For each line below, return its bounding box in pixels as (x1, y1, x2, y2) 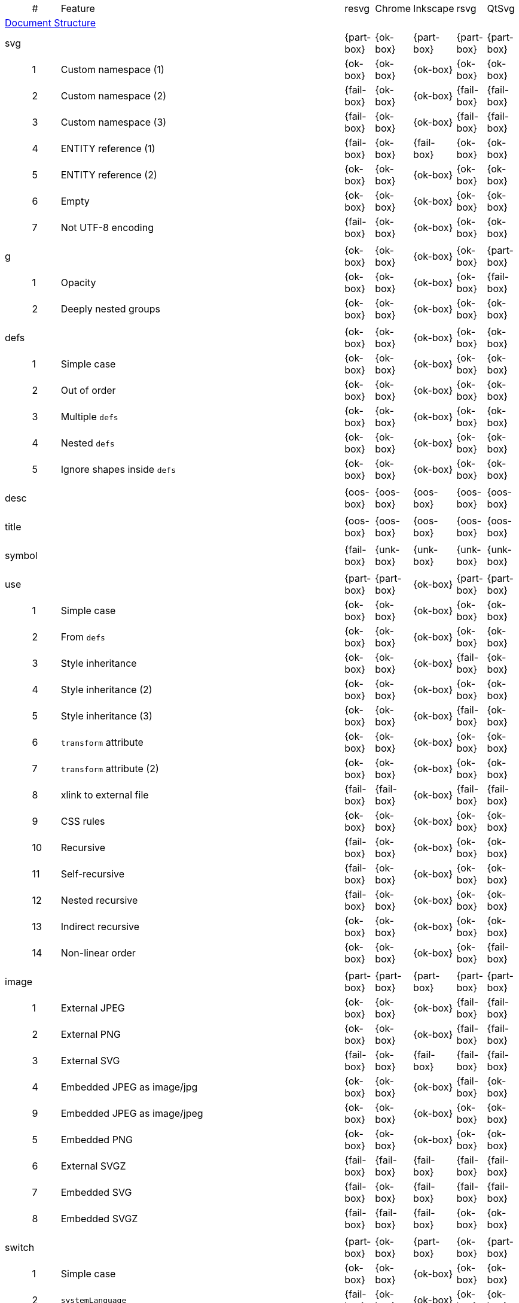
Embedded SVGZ (60, 1213, 138, 1225)
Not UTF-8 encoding (60, 221, 154, 233)
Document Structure (5, 17, 96, 29)
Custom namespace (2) (60, 90, 167, 102)
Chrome (375, 2, 411, 14)
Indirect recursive (60, 921, 140, 933)
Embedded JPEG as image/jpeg (60, 1107, 203, 1119)
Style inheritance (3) (60, 710, 152, 722)
